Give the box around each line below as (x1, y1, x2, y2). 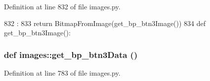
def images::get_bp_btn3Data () (4, 48, 138, 60)
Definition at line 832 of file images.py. (4, 1, 121, 11)
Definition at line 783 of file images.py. (4, 68, 121, 78)
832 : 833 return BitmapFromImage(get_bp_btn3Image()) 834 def (4, 18, 206, 28)
